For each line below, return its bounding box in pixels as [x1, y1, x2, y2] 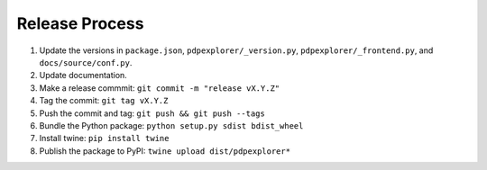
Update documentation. [39, 70, 128, 81]
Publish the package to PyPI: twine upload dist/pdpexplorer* [39, 145, 291, 157]
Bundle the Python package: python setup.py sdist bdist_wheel [39, 120, 304, 130]
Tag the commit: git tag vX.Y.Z [39, 95, 169, 106]
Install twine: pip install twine [39, 133, 170, 144]
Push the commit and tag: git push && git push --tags [39, 108, 265, 119]
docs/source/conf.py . [39, 57, 133, 67]
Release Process [16, 13, 144, 33]
